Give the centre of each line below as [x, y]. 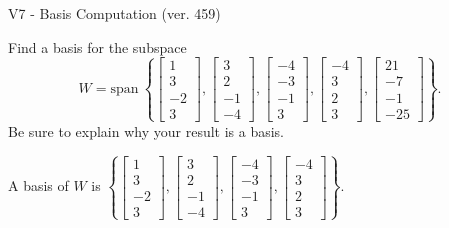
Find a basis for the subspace [97, 46]
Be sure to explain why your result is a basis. [146, 130]
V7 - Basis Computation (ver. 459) [114, 13]
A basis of [38, 185]
